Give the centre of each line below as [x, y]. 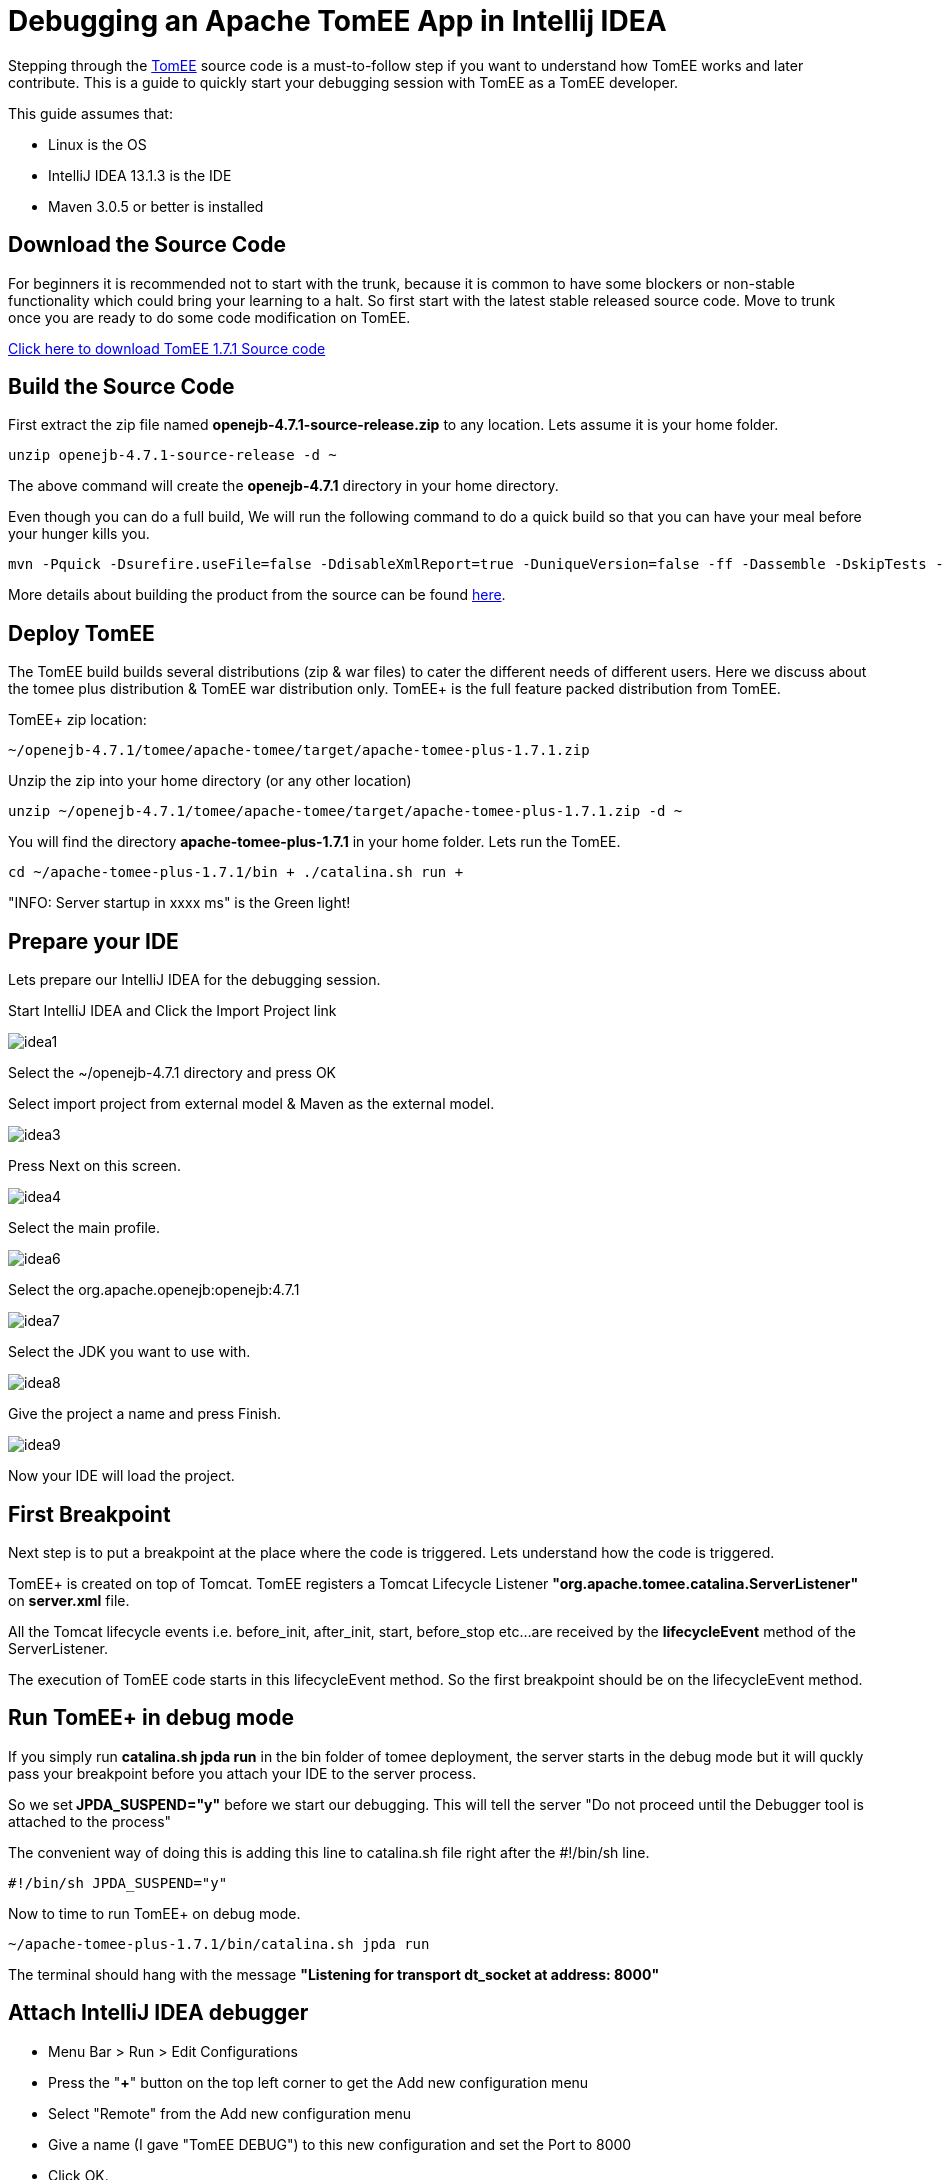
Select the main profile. [84, 1228]
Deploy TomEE [81, 633]
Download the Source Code [147, 245]
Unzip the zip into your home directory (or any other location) [210, 781]
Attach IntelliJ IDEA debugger [158, 2013]
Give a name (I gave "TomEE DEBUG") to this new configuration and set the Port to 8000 [340, 2144]
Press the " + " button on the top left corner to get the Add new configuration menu [318, 2082]
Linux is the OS [97, 144]
